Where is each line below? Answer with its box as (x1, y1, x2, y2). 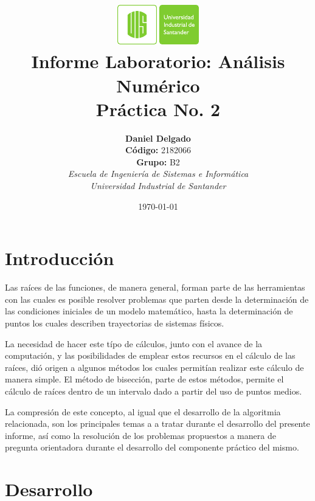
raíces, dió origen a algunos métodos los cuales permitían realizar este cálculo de (5, 361, 304, 373)
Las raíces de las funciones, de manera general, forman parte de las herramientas (5, 281, 305, 294)
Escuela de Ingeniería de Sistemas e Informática (67, 167, 249, 180)
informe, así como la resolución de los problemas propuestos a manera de (5, 429, 276, 441)
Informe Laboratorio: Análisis (31, 49, 285, 74)
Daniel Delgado (125, 131, 191, 144)
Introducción (5, 246, 114, 271)
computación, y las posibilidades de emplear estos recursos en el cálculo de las (5, 349, 296, 362)
